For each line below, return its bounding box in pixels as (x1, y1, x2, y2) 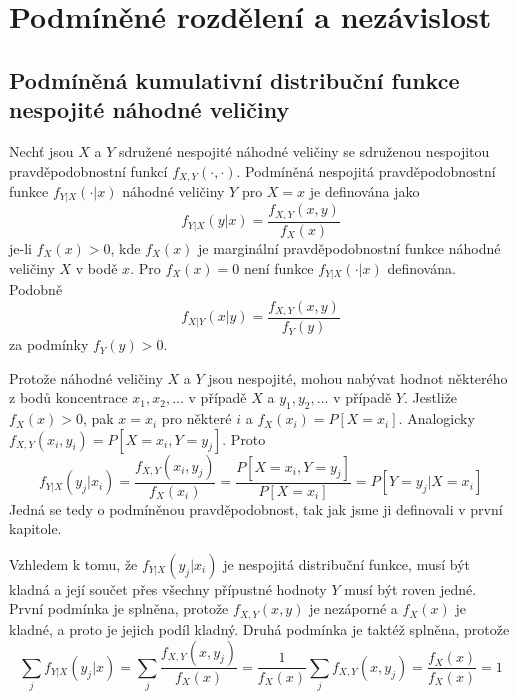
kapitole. (9, 518, 62, 539)
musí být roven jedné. (344, 578, 477, 599)
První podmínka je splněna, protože (9, 598, 229, 619)
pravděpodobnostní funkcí (9, 160, 168, 181)
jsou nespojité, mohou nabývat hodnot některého (208, 367, 508, 388)
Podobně (9, 279, 63, 299)
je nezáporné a (309, 598, 398, 619)
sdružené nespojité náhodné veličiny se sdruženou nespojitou (119, 140, 490, 161)
